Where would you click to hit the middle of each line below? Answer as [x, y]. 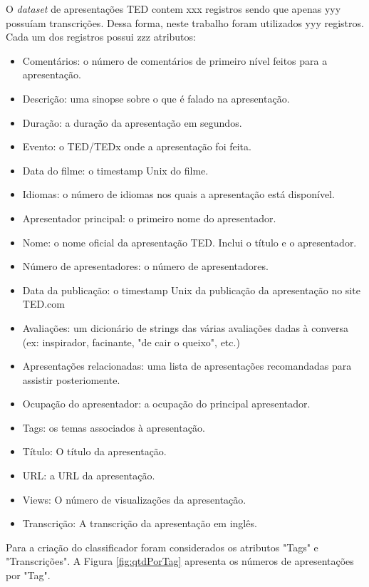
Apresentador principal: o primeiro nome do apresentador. [149, 218]
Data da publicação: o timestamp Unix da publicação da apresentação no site [191, 290]
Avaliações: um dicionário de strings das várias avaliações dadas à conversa [186, 327]
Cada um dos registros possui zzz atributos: [101, 37]
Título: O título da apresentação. [94, 451]
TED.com [43, 304]
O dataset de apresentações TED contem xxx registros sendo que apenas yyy [173, 9]
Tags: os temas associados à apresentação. [114, 427]
